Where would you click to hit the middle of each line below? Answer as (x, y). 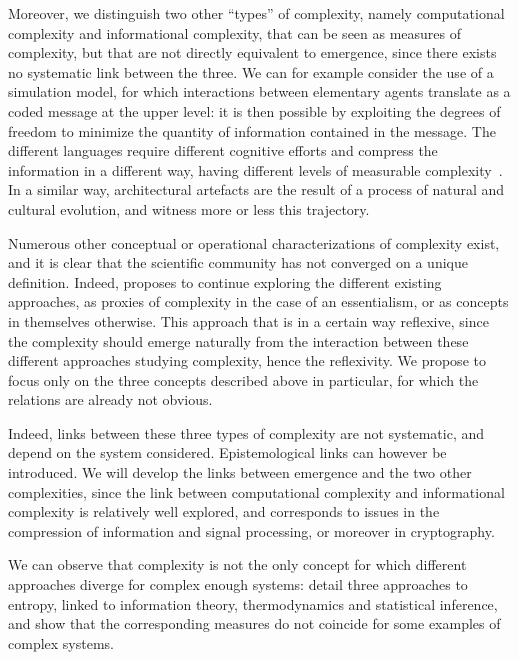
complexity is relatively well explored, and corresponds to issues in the (224, 511)
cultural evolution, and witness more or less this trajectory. (189, 208)
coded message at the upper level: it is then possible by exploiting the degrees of (254, 110)
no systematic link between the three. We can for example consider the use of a (251, 71)
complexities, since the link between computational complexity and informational (256, 491)
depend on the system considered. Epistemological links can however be (227, 452)
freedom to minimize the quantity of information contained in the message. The (252, 130)
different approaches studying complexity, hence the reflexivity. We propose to (247, 360)
